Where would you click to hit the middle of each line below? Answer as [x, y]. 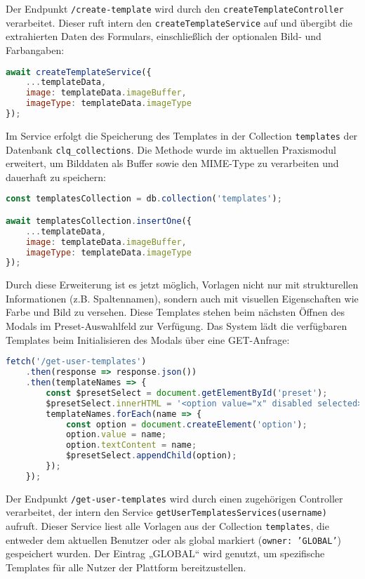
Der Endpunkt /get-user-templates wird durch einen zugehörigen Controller [174, 498]
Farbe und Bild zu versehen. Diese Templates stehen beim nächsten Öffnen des [175, 312]
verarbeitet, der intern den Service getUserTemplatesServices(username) [166, 512]
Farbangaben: [35, 49]
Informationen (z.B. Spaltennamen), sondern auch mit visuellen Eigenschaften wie [182, 298]
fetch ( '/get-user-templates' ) [76, 362]
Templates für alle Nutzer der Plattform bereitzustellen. [126, 567]
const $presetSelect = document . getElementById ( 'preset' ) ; [187, 393]
